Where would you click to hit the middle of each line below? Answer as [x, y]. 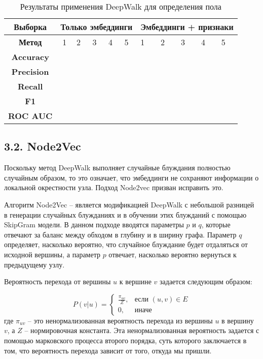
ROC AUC [30, 116]
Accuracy [30, 57]
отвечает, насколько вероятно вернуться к [173, 254]
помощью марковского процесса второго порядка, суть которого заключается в [125, 340]
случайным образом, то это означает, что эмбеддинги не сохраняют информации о [131, 177]
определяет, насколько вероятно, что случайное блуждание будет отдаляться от [126, 244]
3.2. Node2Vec [43, 146]
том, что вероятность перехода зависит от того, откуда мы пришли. [108, 350]
